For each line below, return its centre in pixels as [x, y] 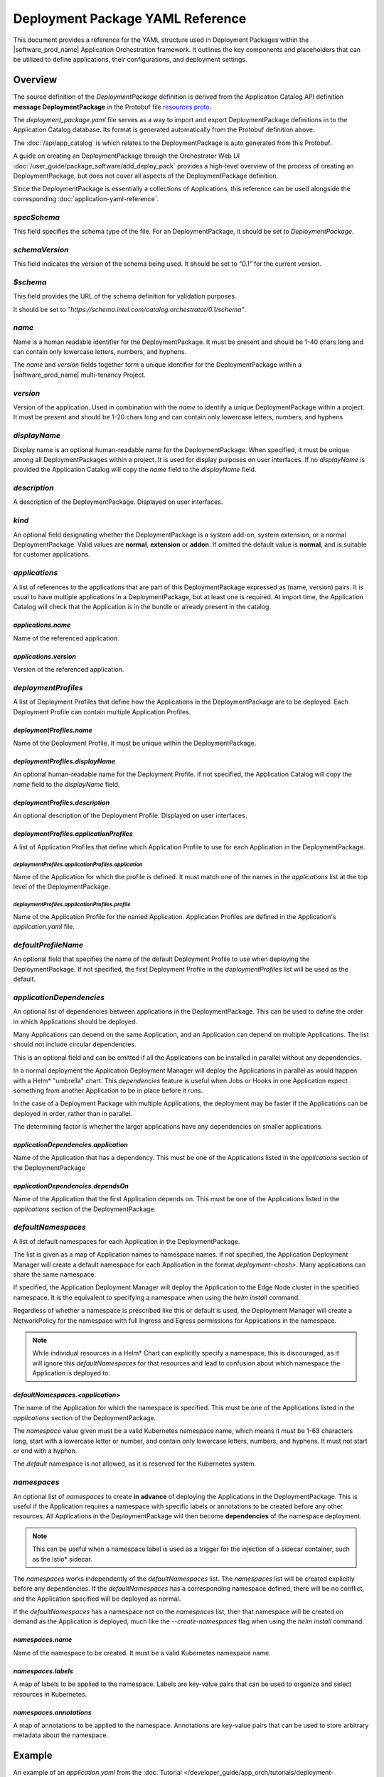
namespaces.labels [43, 1671]
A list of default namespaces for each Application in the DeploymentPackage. [127, 1241]
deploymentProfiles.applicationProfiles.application [78, 865]
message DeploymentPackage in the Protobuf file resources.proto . [112, 107]
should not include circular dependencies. [75, 1044]
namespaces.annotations [52, 1712]
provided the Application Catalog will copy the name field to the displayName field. [135, 470]
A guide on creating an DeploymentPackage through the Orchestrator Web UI [127, 156]
